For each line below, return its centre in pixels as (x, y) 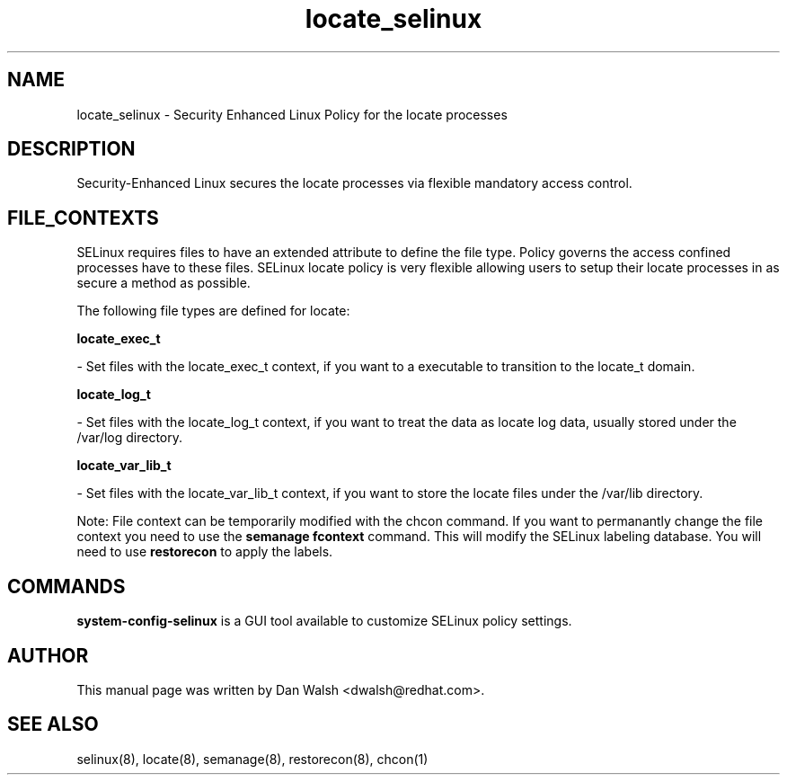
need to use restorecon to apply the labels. (205, 552)
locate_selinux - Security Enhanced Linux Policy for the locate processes (292, 114)
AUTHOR (48, 655)
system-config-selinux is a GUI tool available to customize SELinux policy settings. (324, 621)
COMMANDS (66, 586)
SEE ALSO (53, 724)
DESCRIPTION (71, 149)
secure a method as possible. (164, 283)
